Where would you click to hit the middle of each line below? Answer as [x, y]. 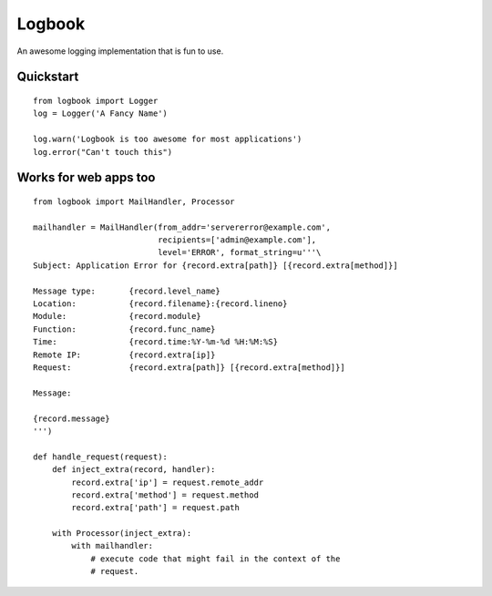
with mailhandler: [113, 546]
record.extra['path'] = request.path [156, 508]
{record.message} [72, 418]
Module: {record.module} [118, 316]
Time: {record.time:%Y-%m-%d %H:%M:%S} [155, 342]
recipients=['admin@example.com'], [237, 240]
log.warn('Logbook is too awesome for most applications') [168, 139]
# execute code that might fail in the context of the [215, 559]
